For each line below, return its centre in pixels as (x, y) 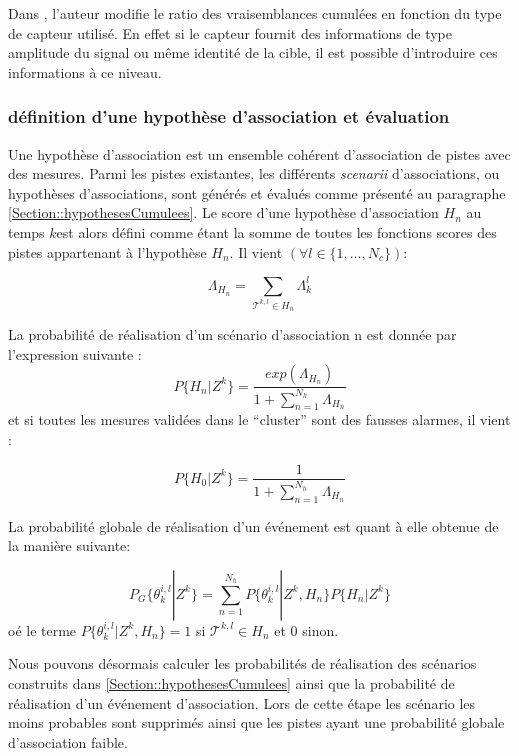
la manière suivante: (69, 545)
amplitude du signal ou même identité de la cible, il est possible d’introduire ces (253, 52)
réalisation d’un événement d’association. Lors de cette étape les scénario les (242, 702)
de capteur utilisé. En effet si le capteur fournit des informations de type (230, 32)
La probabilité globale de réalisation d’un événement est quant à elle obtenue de (253, 525)
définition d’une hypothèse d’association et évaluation (229, 116)
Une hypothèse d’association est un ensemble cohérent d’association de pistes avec (259, 153)
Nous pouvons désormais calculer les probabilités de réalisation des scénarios (242, 663)
